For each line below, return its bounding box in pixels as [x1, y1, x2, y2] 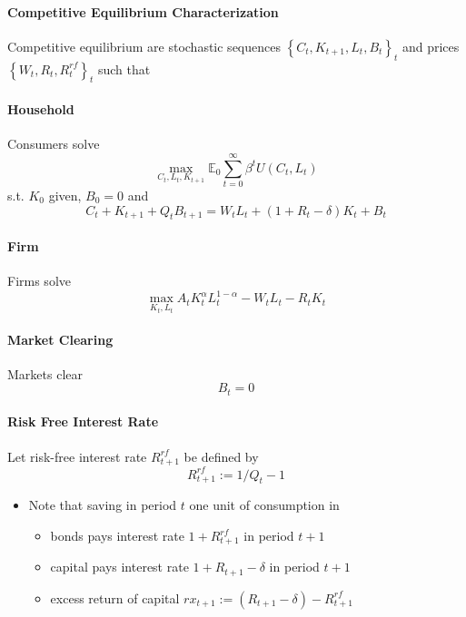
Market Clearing [7, 329, 114, 348]
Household [7, 99, 74, 118]
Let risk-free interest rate [7, 446, 147, 465]
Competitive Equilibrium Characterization [7, 2, 279, 21]
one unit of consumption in [189, 495, 340, 514]
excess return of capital [50, 588, 180, 607]
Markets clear [7, 364, 83, 383]
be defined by [183, 446, 259, 465]
